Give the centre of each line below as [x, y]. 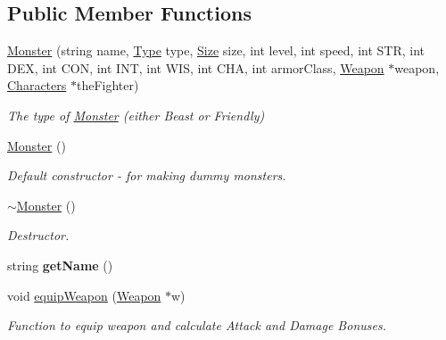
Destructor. [38, 235]
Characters [37, 85]
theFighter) [107, 85]
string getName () [60, 265]
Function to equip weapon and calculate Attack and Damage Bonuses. [197, 325]
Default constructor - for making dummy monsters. [147, 175]
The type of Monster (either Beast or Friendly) [136, 115]
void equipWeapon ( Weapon [84, 295]
